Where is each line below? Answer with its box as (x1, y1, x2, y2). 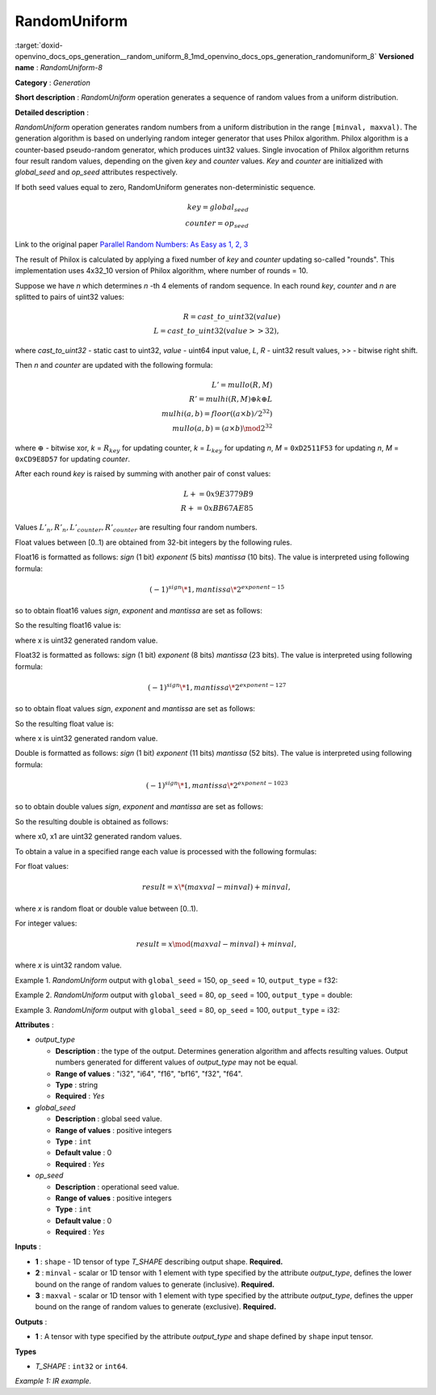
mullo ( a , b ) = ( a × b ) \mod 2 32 (172, 423, 273, 432)
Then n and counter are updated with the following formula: (15, 360, 213, 370)
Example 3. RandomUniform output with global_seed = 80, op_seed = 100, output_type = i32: (15, 1005, 341, 1014)
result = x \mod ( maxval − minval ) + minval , (136, 940, 297, 949)
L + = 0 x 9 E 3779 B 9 (182, 489, 254, 499)
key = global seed (187, 203, 249, 213)
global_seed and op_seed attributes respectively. (15, 167, 178, 177)
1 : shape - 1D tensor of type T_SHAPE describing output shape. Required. (35, 1257, 283, 1266)
